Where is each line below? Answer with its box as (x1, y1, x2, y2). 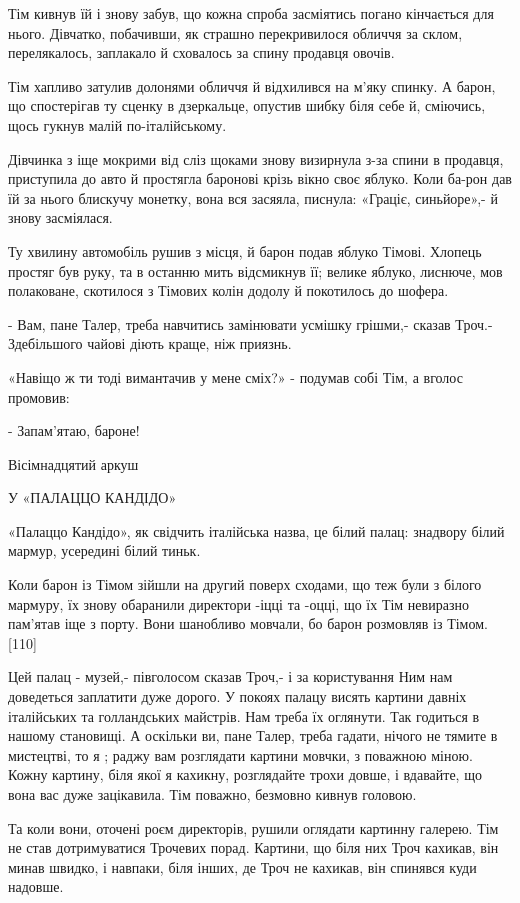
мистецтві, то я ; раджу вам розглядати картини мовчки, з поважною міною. (8, 744, 473, 765)
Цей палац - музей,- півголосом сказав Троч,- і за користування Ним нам (8, 666, 453, 687)
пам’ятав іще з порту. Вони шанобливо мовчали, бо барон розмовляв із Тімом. (8, 613, 488, 634)
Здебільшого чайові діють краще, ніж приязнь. (8, 333, 292, 354)
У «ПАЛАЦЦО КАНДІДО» (8, 487, 177, 508)
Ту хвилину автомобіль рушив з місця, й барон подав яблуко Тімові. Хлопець (8, 240, 482, 261)
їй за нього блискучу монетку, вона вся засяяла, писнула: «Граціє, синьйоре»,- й (8, 187, 498, 208)
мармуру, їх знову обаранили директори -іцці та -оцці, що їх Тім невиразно (8, 593, 469, 614)
